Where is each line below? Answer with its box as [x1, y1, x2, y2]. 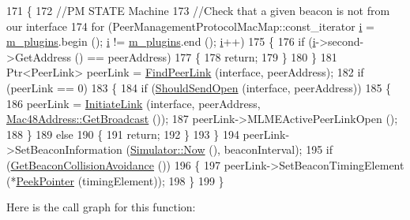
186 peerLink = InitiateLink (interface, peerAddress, [6, 95, 261, 111]
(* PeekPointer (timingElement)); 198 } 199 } [6, 172, 224, 188]
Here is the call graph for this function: [6, 199, 196, 215]
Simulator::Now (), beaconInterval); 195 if [130, 141, 333, 158]
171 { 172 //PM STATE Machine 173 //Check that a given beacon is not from [6, 2, 390, 18]
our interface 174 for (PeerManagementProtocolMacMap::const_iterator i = [6, 17, 374, 34]
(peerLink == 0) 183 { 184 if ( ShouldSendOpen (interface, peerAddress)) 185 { [6, 79, 392, 95]
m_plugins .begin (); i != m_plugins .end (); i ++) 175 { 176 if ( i [6, 33, 316, 50]
